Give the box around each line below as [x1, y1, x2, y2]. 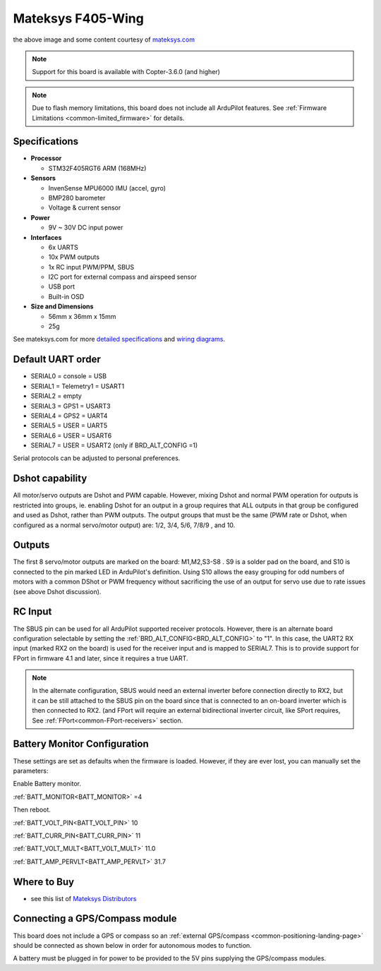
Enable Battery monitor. [13, 780, 81, 788]
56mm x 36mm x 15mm [48, 312, 116, 320]
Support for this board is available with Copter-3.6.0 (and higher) [32, 68, 220, 76]
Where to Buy [13, 876, 74, 888]
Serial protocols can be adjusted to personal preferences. [13, 454, 181, 462]
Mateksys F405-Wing [13, 11, 144, 26]
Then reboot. [13, 805, 51, 814]
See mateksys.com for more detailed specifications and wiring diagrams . [13, 335, 226, 344]
